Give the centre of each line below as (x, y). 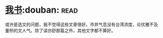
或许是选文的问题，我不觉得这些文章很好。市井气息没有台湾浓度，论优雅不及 (81, 24)
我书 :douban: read (41, 10)
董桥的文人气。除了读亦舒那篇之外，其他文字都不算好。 (60, 30)
